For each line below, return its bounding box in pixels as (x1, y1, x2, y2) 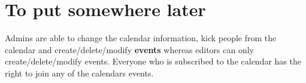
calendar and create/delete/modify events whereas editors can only (5, 43, 255, 56)
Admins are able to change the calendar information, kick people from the (5, 32, 277, 44)
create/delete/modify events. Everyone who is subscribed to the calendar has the (5, 55, 301, 67)
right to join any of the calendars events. (5, 66, 154, 79)
